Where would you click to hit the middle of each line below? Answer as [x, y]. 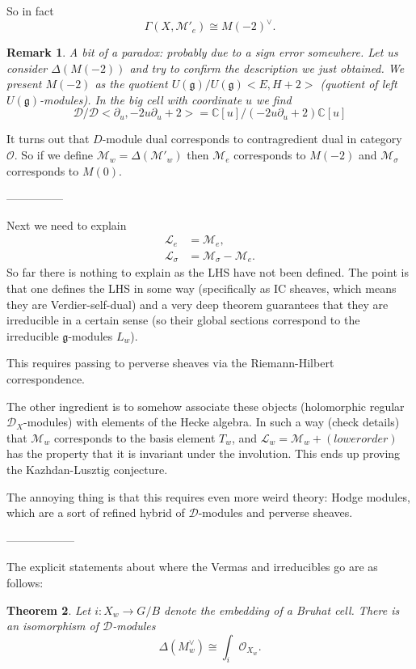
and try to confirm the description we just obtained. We [267, 68]
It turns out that [48, 139]
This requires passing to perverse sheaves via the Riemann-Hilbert [170, 363]
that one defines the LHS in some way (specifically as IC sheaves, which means [202, 288]
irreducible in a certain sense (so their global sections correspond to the [183, 320]
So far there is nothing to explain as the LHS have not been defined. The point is [208, 272]
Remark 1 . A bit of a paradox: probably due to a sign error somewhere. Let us [202, 52]
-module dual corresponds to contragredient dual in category [252, 139]
